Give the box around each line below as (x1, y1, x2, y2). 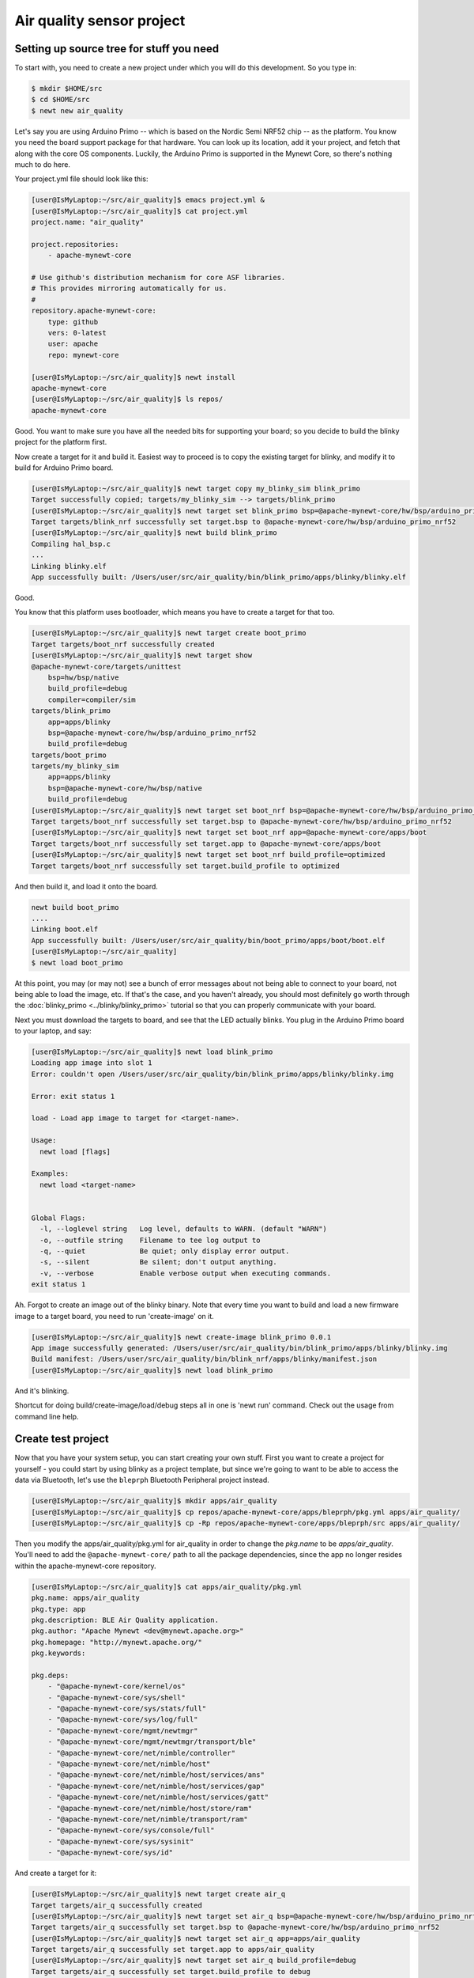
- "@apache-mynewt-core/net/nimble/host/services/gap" (47, 1781, 265, 1790)
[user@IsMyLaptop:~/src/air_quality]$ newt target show (31, 651, 253, 660)
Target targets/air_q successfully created (31, 1900, 203, 1910)
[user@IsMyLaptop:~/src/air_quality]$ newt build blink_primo (31, 529, 277, 537)
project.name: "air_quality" (31, 218, 145, 227)
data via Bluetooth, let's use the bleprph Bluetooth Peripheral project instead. (14, 1476, 269, 1485)
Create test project (14, 1432, 110, 1446)
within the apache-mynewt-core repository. (14, 1561, 156, 1571)
